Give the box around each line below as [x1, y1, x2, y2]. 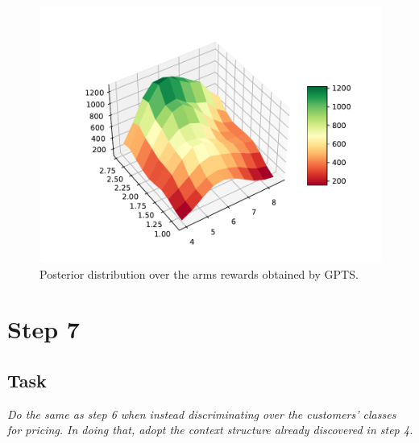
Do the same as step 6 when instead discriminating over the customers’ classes [7, 405, 396, 422]
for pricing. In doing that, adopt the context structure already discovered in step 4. [7, 421, 413, 438]
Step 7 [7, 313, 80, 346]
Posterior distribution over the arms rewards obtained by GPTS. [39, 265, 359, 282]
